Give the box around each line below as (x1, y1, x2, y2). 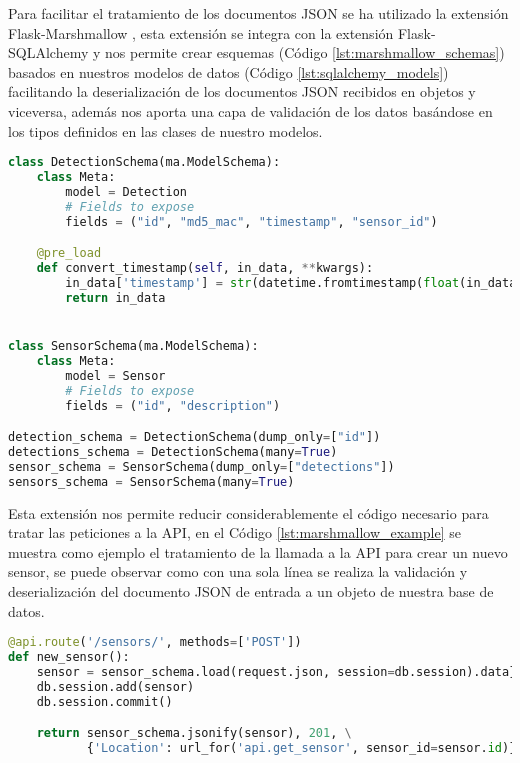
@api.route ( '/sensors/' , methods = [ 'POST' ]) (8, 635, 302, 650)
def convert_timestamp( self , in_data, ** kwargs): (36, 261, 374, 276)
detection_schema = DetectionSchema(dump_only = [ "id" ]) (8, 430, 381, 445)
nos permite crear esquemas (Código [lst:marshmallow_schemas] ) (105, 42, 505, 63)
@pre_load (36, 246, 102, 261)
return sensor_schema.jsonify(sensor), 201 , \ (36, 726, 352, 741)
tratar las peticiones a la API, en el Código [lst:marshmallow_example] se (8, 522, 461, 543)
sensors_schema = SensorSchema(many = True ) (8, 474, 295, 489)
